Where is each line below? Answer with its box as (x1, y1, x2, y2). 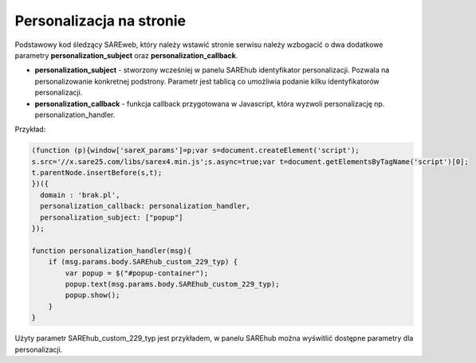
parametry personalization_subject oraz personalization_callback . (14, 50, 238, 60)
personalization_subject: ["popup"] (40, 213, 183, 222)
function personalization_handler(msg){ (31, 246, 191, 255)
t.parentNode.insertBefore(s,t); (31, 168, 163, 178)
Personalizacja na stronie (14, 12, 187, 29)
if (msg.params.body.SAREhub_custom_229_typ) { (48, 257, 238, 267)
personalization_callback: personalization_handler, (40, 201, 250, 211)
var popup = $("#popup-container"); (65, 268, 209, 278)
